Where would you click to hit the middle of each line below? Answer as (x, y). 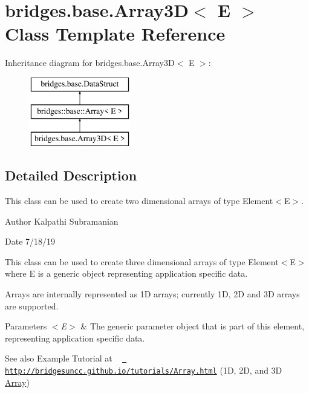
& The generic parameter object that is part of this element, (193, 326)
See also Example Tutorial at (59, 358)
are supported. (32, 305)
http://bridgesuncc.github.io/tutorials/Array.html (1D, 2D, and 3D (144, 370)
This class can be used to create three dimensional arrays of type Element (142, 261)
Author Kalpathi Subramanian (62, 221)
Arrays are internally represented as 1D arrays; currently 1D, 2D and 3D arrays (152, 294)
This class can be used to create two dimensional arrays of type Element (139, 201)
